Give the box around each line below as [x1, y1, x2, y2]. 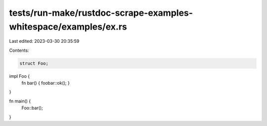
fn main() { [9, 98, 31, 104]
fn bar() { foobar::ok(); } [21, 80, 70, 86]
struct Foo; [19, 61, 49, 66]
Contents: [9, 47, 29, 53]
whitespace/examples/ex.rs [9, 21, 127, 32]
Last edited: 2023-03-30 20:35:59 [9, 38, 80, 44]
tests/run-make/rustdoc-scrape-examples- [9, 7, 193, 18]
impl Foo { [9, 73, 30, 79]
